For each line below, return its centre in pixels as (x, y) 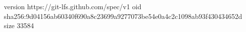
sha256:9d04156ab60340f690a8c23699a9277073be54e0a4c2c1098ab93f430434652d (123, 16)
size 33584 (19, 25)
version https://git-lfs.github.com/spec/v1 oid (73, 6)
